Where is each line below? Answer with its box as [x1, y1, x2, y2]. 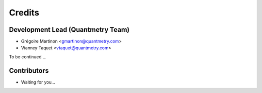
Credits [9, 7, 40, 18]
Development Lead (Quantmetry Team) [9, 26, 130, 34]
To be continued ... [9, 53, 47, 60]
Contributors [9, 66, 49, 75]
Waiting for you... [21, 79, 55, 85]
